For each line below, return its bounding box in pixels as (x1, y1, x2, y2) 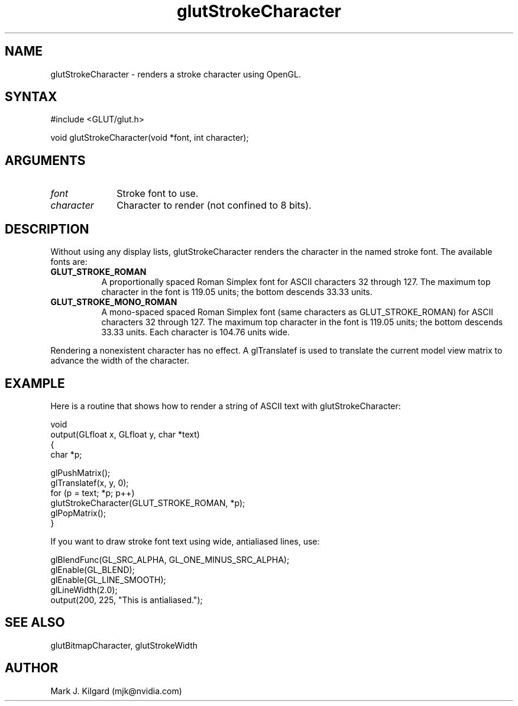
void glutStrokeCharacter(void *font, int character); (50, 132, 249, 143)
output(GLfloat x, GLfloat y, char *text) (50, 429, 200, 439)
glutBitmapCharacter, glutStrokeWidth (50, 640, 198, 650)
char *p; (50, 449, 82, 459)
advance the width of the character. (50, 355, 190, 366)
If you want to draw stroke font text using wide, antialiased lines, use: (50, 536, 320, 546)
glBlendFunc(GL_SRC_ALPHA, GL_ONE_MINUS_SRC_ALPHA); (50, 554, 290, 565)
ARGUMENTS (5, 153, 86, 168)
